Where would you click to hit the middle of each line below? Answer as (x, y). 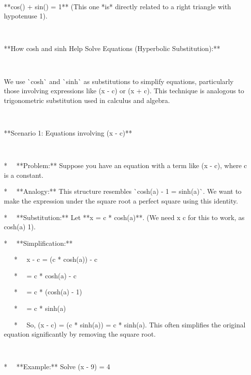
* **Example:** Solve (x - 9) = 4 (57, 366)
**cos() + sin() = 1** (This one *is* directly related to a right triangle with (117, 6)
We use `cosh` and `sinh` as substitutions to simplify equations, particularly (119, 81)
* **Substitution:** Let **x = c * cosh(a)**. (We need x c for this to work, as (124, 217)
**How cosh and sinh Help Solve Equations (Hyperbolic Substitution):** (112, 48)
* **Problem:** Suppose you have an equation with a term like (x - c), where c (125, 165)
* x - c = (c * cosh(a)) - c (56, 259)
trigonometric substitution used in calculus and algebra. (87, 100)
